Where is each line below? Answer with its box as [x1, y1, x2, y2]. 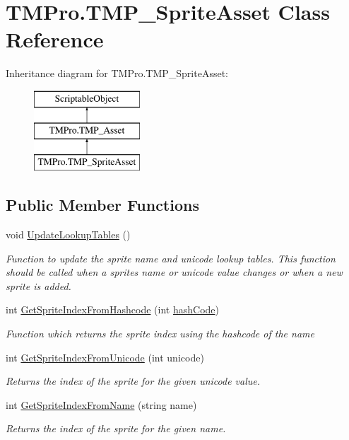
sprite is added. [6, 278, 71, 293]
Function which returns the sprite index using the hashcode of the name [6, 326, 314, 341]
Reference [6, 25, 104, 54]
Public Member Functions [6, 194, 199, 216]
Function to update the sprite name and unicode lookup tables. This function [6, 250, 336, 265]
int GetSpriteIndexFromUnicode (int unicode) [6, 349, 204, 364]
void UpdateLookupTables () [6, 227, 131, 242]
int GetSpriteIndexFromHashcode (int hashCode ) [6, 302, 219, 317]
